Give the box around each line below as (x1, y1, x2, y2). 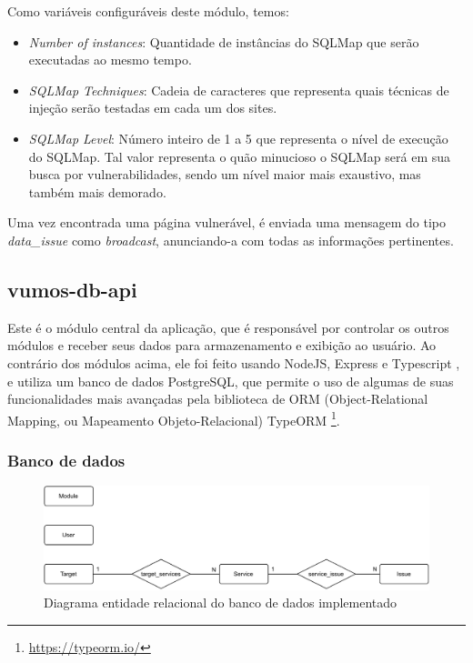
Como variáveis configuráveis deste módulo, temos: (7, 2, 289, 20)
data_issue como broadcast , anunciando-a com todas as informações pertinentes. (7, 230, 454, 249)
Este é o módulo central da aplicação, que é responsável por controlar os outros (7, 317, 449, 337)
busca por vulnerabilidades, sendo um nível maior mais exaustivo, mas (28, 165, 421, 184)
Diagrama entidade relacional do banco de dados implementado (44, 593, 398, 612)
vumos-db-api (7, 275, 137, 303)
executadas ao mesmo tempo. (28, 50, 192, 69)
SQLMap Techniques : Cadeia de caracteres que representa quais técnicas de (28, 80, 449, 99)
